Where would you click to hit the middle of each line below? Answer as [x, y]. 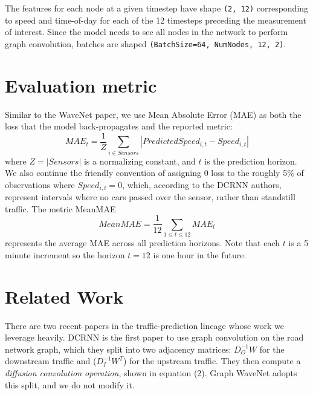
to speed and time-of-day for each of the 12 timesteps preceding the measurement [156, 20]
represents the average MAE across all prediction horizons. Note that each [142, 243]
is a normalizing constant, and [140, 161]
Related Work [64, 296]
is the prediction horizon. [251, 161]
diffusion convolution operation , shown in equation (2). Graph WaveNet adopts [151, 372]
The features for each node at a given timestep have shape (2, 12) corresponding [157, 8]
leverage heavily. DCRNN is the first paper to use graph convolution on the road [154, 337]
